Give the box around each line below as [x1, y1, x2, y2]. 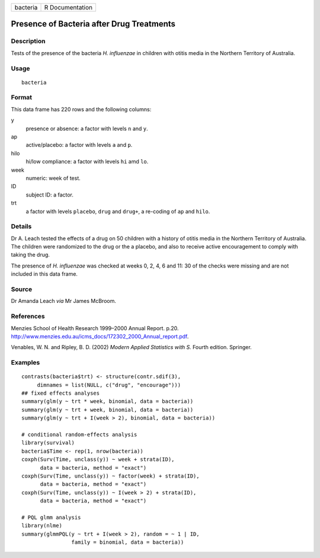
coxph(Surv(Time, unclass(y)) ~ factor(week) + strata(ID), [21, 472, 200, 479]
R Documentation [44, 4, 93, 11]
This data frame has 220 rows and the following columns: [11, 105, 152, 112]
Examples [11, 359, 40, 367]
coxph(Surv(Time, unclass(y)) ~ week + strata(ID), [21, 456, 175, 463]
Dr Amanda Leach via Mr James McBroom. [11, 298, 117, 305]
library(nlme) [21, 522, 62, 529]
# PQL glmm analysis [21, 514, 81, 521]
